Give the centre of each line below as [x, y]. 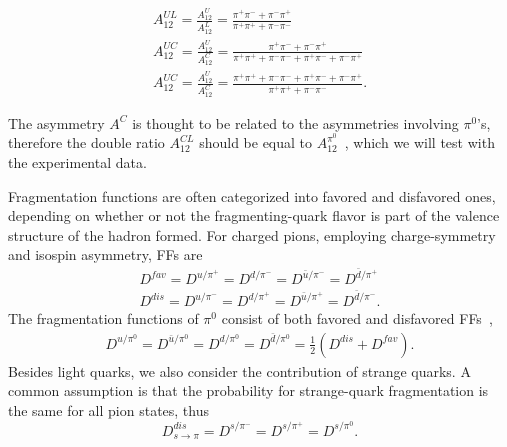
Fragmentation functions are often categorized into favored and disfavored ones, [252, 195]
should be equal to [256, 142]
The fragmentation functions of [103, 318]
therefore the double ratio [86, 142]
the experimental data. [77, 162]
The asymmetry [56, 122]
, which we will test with [419, 142]
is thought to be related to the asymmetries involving [295, 122]
